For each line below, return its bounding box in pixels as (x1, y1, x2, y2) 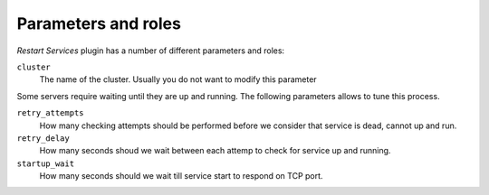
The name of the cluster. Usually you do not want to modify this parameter (39, 74, 317, 85)
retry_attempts (16, 108, 85, 118)
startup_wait (16, 158, 75, 169)
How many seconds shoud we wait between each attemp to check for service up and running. (39, 145, 391, 156)
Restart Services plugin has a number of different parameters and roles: (16, 45, 285, 56)
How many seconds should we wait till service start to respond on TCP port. (39, 171, 323, 181)
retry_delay (16, 133, 70, 144)
